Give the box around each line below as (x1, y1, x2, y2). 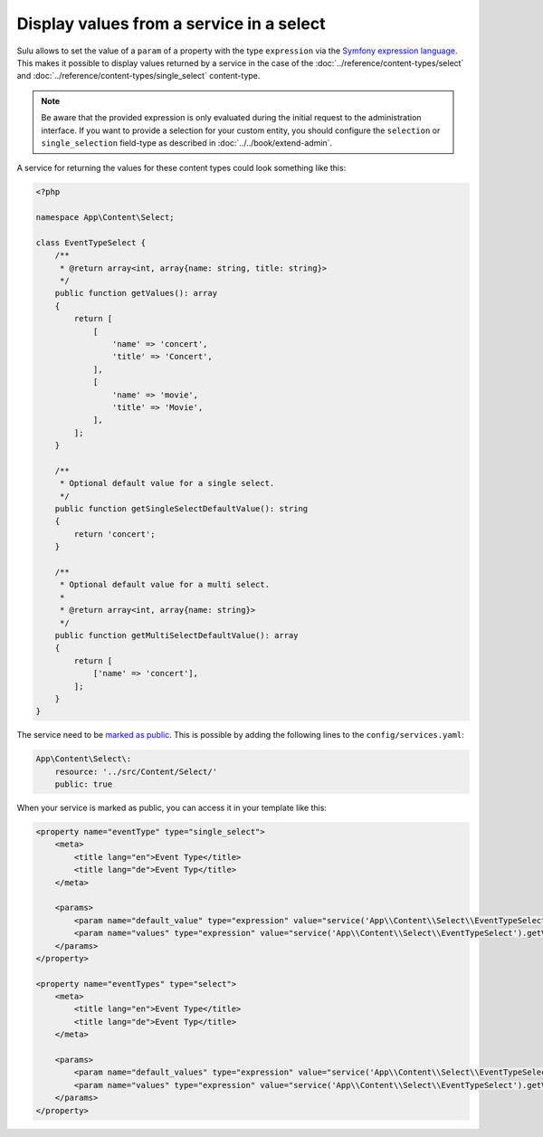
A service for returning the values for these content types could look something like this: (16, 163, 347, 174)
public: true (54, 779, 113, 789)
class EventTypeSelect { (35, 237, 147, 248)
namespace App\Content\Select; (35, 213, 176, 223)
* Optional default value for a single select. (59, 478, 275, 489)
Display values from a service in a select (16, 14, 326, 33)
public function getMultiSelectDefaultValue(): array (54, 630, 299, 640)
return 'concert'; (73, 529, 156, 539)
